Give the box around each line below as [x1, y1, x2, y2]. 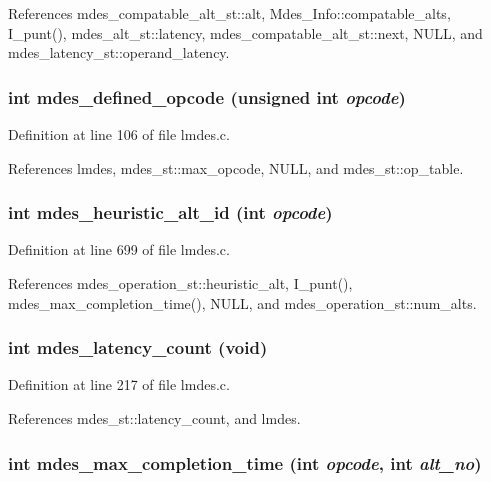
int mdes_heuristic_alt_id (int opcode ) [8, 200, 333, 225]
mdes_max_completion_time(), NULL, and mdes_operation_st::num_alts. [8, 292, 477, 313]
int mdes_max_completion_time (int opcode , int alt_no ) [8, 450, 482, 475]
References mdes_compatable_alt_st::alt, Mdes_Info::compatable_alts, [8, 3, 451, 23]
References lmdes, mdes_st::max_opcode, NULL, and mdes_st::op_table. [8, 157, 464, 178]
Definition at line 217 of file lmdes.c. [8, 374, 230, 395]
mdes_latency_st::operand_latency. [8, 42, 230, 63]
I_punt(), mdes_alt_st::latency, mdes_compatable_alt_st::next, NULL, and [8, 22, 483, 43]
